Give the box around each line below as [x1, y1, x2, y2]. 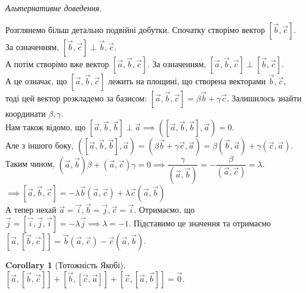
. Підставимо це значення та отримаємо [129, 216, 271, 229]
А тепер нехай [5, 203, 57, 216]
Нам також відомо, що [5, 121, 85, 133]
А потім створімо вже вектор [5, 57, 109, 70]
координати [5, 107, 46, 119]
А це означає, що [5, 74, 67, 87]
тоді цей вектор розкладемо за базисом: [5, 91, 147, 104]
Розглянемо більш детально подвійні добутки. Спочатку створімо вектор [5, 23, 265, 35]
